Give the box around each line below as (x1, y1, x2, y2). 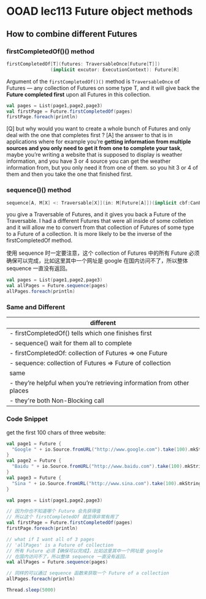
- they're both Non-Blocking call (9, 396, 104, 405)
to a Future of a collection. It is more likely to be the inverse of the (6, 230, 172, 238)
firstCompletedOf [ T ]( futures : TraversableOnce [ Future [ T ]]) (6, 61, 161, 67)
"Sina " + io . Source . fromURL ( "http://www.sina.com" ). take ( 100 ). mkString (12, 480, 202, 486)
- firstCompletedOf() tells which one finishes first (9, 329, 152, 337)
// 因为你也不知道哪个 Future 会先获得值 (6, 508, 101, 514)
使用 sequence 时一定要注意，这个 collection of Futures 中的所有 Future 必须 (6, 249, 200, 257)
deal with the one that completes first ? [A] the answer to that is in (6, 132, 173, 139)
